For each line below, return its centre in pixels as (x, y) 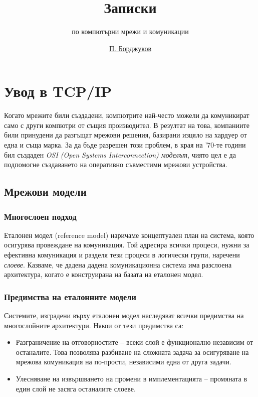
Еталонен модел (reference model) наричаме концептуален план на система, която (129, 235)
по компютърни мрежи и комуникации (130, 31)
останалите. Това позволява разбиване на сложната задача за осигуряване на (132, 352)
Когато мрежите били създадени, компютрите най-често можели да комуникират (127, 115)
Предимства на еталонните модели (70, 296)
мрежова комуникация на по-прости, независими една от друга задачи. (123, 362)
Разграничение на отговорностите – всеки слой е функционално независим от (135, 342)
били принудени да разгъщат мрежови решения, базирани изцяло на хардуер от (125, 135)
